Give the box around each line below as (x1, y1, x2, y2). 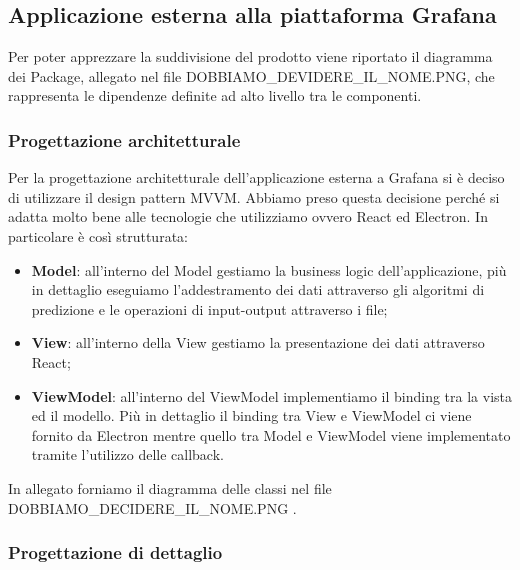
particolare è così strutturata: (8, 225, 188, 246)
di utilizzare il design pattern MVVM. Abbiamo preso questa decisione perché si (8, 186, 500, 207)
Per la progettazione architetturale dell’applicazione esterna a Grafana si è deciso (8, 167, 505, 188)
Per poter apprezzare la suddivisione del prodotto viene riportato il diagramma (8, 46, 493, 67)
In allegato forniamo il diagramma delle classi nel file (8, 477, 332, 498)
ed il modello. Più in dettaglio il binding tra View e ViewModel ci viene (31, 405, 472, 426)
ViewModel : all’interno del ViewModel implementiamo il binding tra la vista (31, 385, 512, 406)
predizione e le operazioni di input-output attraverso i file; (31, 298, 388, 319)
